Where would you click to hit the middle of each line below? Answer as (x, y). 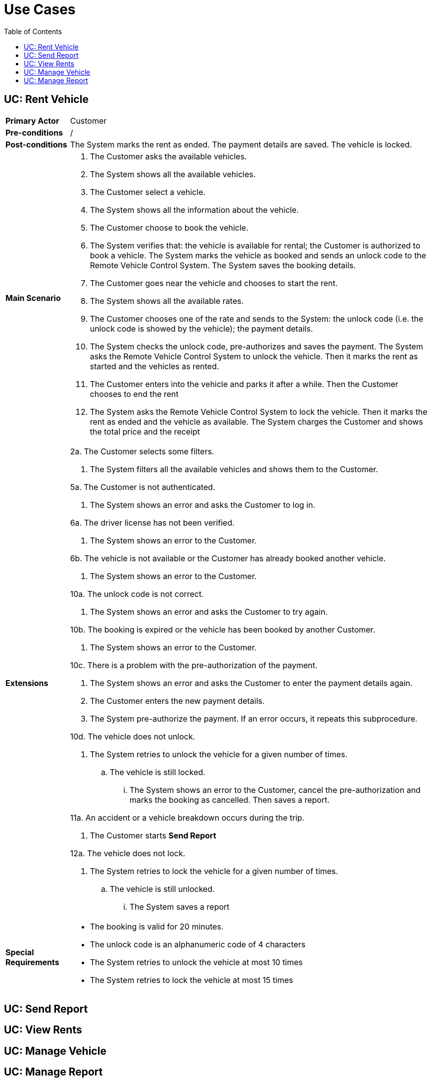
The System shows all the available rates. (167, 301)
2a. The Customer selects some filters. (142, 451)
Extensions (27, 683)
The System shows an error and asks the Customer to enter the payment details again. (251, 683)
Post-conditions (36, 144)
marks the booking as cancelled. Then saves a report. (230, 800)
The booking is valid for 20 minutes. (157, 926)
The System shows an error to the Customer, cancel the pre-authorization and (275, 790)
